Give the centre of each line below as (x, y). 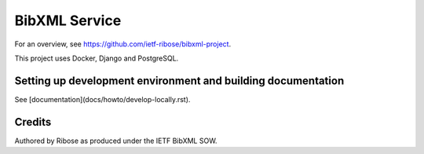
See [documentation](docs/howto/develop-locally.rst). (102, 99)
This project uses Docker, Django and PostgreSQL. (97, 58)
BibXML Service (68, 20)
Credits (33, 122)
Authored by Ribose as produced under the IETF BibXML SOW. (116, 141)
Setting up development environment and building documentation (179, 81)
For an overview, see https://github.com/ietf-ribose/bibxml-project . (123, 44)
